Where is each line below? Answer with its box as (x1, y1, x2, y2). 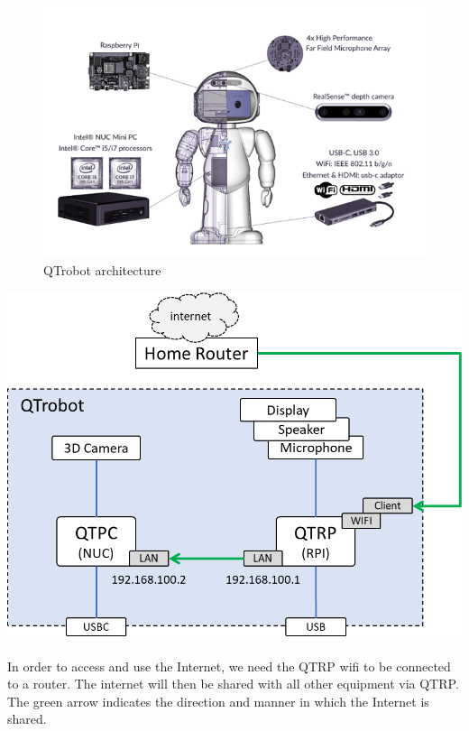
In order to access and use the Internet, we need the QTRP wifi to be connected (7, 656, 451, 675)
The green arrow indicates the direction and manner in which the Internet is (7, 691, 429, 710)
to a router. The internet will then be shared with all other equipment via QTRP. (7, 674, 459, 693)
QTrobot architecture (43, 261, 161, 280)
